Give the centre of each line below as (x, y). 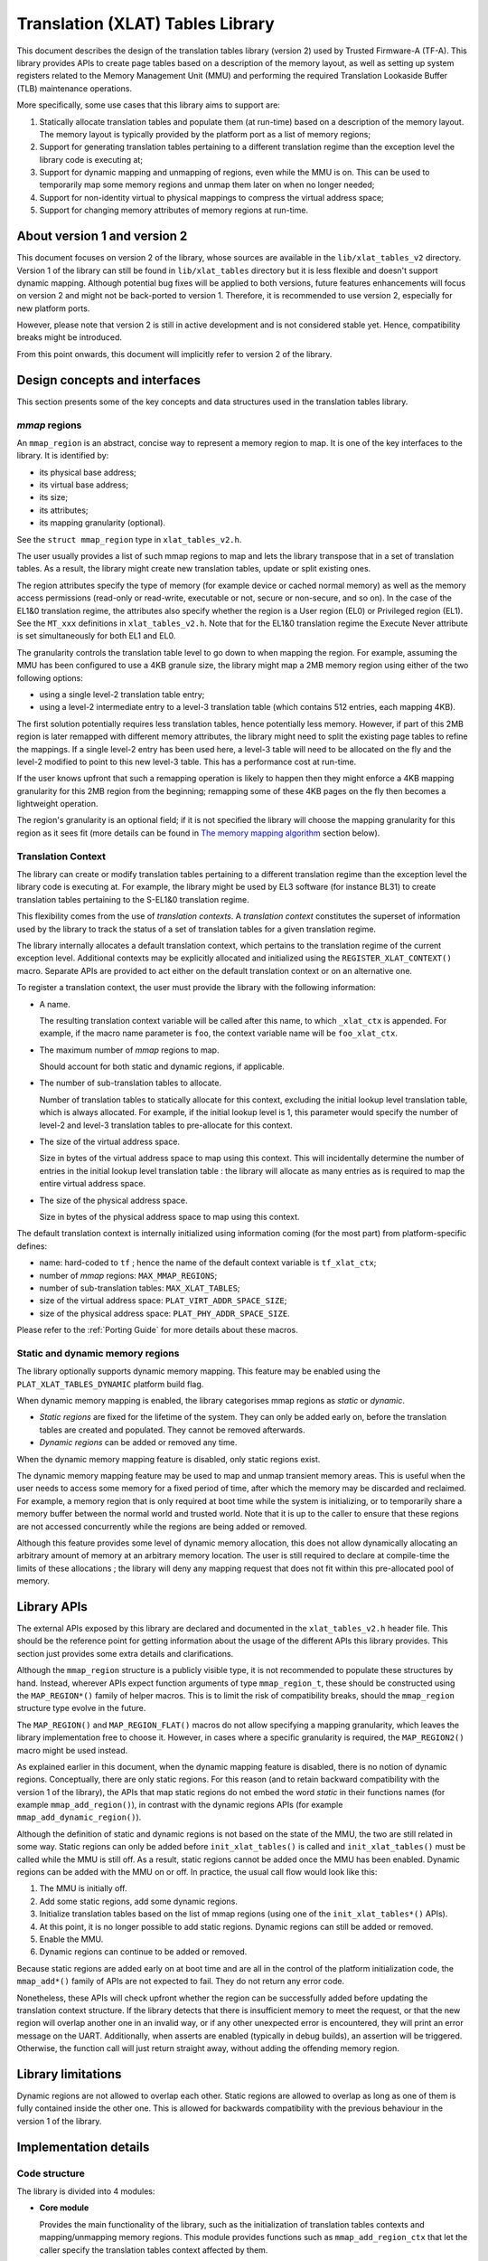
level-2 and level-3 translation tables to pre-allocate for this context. (166, 1125)
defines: (32, 1246)
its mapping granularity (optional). (103, 523)
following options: (50, 677)
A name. (55, 1004)
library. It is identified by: (63, 456)
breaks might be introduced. (69, 337)
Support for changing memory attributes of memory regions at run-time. (174, 210)
